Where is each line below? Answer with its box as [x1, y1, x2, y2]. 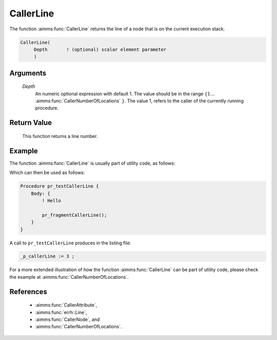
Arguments [9, 68, 47, 77]
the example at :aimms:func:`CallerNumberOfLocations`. [9, 274, 129, 280]
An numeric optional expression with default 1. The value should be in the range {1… [35, 91, 215, 97]
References [9, 287, 47, 296]
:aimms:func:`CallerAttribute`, [35, 302, 97, 308]
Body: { [31, 190, 51, 196]
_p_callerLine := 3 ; [20, 254, 75, 259]
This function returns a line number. [22, 133, 98, 139]
